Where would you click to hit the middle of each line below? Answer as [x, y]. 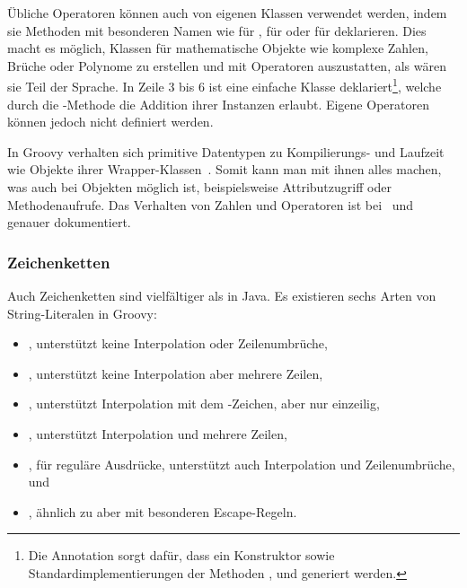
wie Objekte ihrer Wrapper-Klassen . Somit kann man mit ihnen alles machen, [225, 169]
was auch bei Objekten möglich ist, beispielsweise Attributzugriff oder [199, 187]
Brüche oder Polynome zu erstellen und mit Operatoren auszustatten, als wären [227, 65]
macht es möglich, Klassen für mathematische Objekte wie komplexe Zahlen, [218, 48]
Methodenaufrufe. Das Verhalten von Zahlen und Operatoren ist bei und [211, 204]
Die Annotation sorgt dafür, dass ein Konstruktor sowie [181, 555]
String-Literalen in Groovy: [82, 313]
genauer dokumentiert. [69, 222]
